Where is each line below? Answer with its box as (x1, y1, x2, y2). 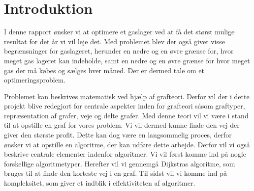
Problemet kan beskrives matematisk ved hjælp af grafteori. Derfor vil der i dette (4, 91, 250, 101)
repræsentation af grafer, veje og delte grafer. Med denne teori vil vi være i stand (4, 110, 249, 120)
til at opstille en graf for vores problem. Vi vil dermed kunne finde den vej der (4, 120, 240, 130)
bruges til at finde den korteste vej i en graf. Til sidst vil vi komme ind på (4, 168, 227, 178)
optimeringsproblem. (4, 75, 66, 85)
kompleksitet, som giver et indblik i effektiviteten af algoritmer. (4, 178, 195, 188)
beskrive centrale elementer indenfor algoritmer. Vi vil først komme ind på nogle (4, 149, 246, 159)
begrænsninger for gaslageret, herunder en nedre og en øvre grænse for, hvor (4, 46, 234, 56)
